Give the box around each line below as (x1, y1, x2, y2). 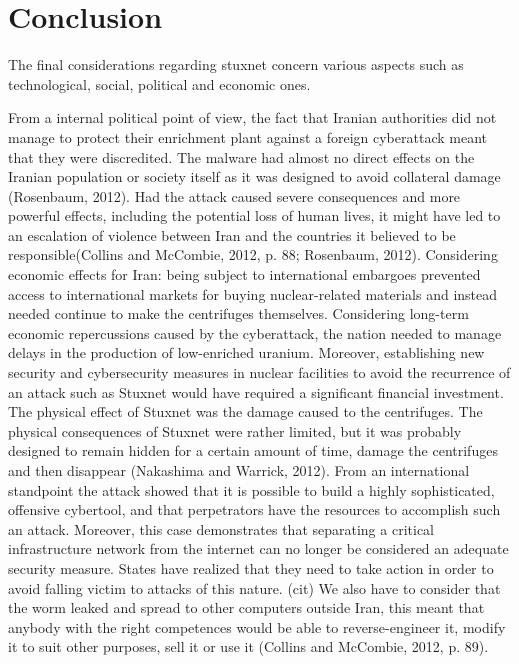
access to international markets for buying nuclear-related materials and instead (8, 283, 498, 304)
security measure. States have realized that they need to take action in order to (8, 557, 494, 578)
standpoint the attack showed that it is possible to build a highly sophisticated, (8, 479, 495, 500)
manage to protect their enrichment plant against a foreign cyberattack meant (8, 126, 487, 147)
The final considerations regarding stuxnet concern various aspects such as (8, 54, 464, 75)
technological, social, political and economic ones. (8, 73, 311, 94)
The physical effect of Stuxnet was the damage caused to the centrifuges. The (8, 401, 483, 422)
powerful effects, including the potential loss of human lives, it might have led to (8, 205, 501, 226)
